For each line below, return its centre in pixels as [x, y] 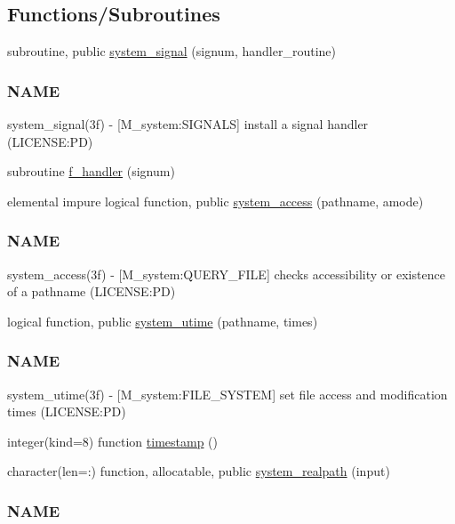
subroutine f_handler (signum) [91, 171]
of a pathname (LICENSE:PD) [92, 291]
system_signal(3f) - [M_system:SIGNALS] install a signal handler [188, 124]
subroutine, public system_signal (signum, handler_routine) [172, 51]
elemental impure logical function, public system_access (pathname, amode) [216, 201]
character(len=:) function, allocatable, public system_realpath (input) [199, 471]
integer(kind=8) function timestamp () [112, 441]
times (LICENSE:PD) [67, 411]
